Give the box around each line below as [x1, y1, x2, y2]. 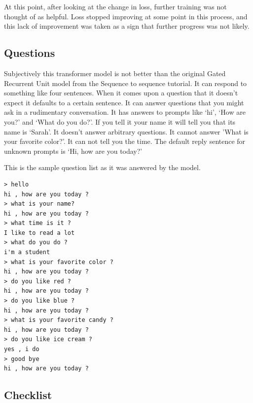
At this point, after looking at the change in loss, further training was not [4, 1, 227, 11]
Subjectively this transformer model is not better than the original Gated [4, 68, 226, 78]
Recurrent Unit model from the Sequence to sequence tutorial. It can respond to [4, 78, 247, 88]
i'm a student [4, 249, 50, 256]
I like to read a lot [4, 229, 75, 236]
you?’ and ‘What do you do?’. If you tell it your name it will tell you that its [4, 116, 236, 127]
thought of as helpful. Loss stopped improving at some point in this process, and [4, 11, 248, 21]
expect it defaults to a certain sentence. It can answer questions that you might [4, 97, 244, 107]
